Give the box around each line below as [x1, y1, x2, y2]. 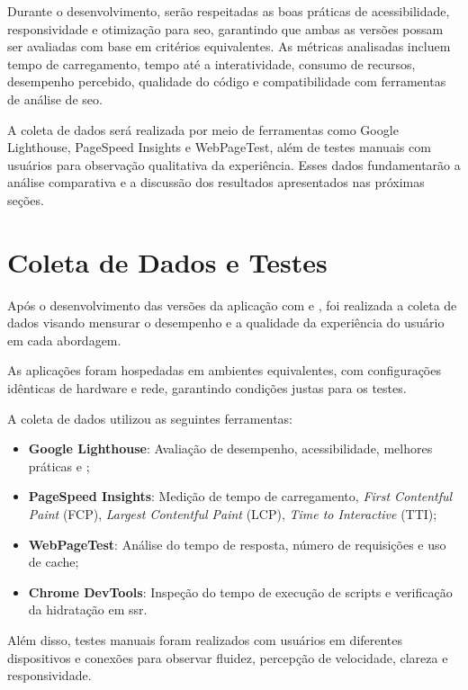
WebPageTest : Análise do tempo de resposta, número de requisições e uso [28, 534, 446, 553]
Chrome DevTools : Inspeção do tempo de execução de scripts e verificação [28, 582, 453, 601]
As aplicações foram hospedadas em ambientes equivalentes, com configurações [7, 361, 441, 380]
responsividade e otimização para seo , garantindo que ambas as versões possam [7, 19, 444, 38]
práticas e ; [28, 456, 90, 475]
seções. [7, 190, 44, 209]
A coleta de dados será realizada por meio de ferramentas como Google [7, 120, 399, 139]
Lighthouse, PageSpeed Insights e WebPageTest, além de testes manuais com [7, 138, 431, 157]
